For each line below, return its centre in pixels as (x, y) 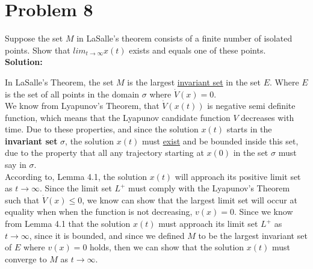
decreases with (268, 117)
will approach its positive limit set (238, 176)
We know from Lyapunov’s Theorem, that (82, 106)
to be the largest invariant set (253, 235)
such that (22, 199)
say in (16, 165)
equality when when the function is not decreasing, (99, 212)
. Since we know (263, 212)
